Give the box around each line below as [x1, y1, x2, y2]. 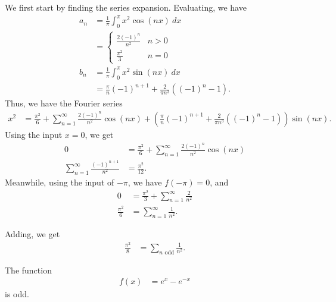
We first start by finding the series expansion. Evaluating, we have [5, 1, 247, 13]
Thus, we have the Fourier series [5, 97, 123, 109]
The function [5, 263, 52, 276]
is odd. [5, 288, 29, 300]
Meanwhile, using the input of [5, 175, 114, 188]
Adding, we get [5, 228, 60, 240]
